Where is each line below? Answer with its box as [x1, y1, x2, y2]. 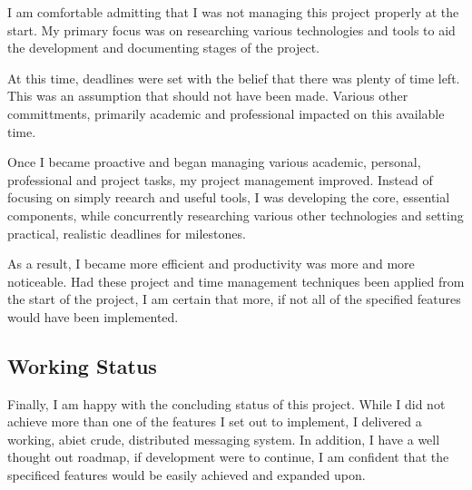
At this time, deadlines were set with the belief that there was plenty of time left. [7, 68, 460, 87]
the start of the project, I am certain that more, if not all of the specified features [7, 289, 461, 309]
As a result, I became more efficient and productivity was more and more [7, 254, 415, 273]
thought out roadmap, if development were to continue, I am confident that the [7, 447, 449, 466]
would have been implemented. [7, 307, 179, 326]
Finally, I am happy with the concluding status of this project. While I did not [7, 394, 446, 413]
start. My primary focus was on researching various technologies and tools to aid [7, 20, 456, 39]
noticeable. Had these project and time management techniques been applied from [7, 271, 465, 290]
